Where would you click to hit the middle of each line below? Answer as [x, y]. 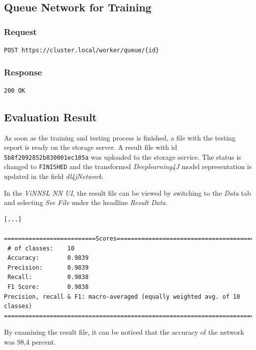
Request [20, 31]
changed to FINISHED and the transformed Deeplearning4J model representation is [128, 166]
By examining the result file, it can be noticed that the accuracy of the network [124, 332]
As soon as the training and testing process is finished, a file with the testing [120, 137]
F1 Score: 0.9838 [48, 287]
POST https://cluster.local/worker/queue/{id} [81, 50]
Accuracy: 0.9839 [48, 258]
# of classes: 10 [41, 248]
